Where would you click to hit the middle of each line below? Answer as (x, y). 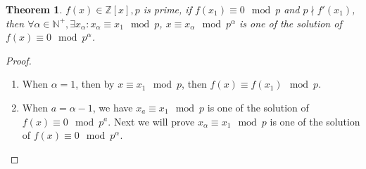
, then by (95, 84)
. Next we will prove (151, 121)
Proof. (19, 60)
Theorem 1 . (34, 9)
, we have (113, 107)
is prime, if (167, 9)
